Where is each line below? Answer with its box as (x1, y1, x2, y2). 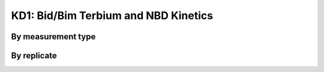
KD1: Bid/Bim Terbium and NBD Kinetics (11, 9, 213, 22)
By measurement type (11, 32, 96, 42)
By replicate (11, 51, 57, 61)
